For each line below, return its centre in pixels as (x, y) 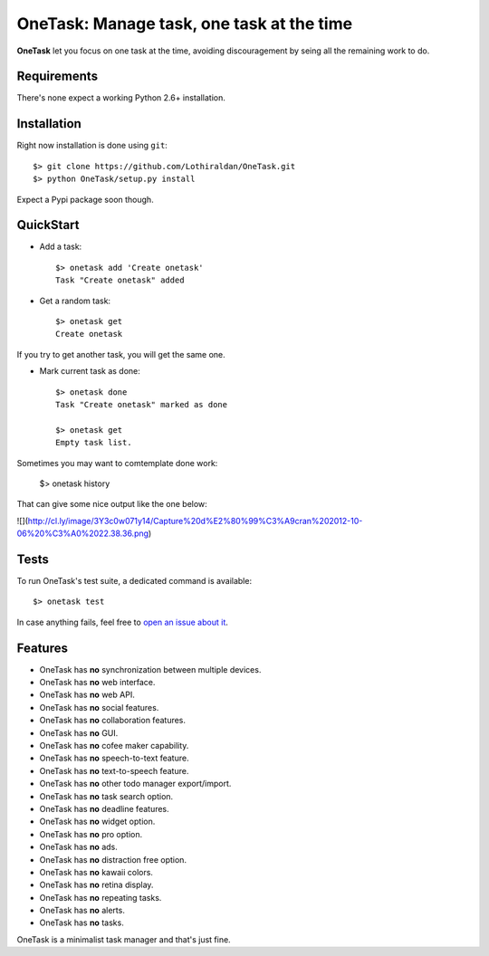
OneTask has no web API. (87, 695)
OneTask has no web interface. (97, 683)
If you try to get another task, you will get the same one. (121, 354)
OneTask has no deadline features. (104, 808)
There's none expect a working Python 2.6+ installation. (121, 98)
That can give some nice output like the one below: (112, 504)
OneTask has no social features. (99, 707)
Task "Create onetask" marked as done (142, 404)
